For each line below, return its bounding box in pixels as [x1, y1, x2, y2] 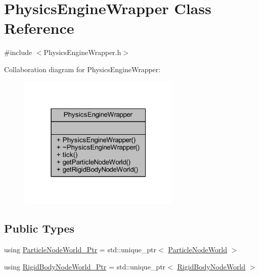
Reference [4, 18, 74, 38]
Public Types [4, 221, 75, 236]
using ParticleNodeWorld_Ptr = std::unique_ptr [4, 244, 157, 255]
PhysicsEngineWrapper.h [44, 47, 121, 58]
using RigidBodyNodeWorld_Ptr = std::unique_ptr [4, 261, 166, 271]
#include [4, 47, 32, 58]
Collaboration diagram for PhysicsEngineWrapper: [4, 64, 161, 74]
